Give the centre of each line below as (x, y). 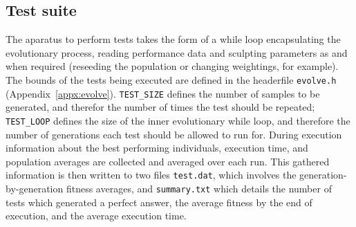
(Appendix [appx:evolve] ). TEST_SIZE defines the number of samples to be (163, 93)
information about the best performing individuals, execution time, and (157, 148)
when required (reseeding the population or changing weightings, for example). (172, 66)
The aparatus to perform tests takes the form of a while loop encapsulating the (173, 39)
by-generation (35, 188)
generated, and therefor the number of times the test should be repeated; (160, 107)
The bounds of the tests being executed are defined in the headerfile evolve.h (171, 79)
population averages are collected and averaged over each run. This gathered (168, 161)
